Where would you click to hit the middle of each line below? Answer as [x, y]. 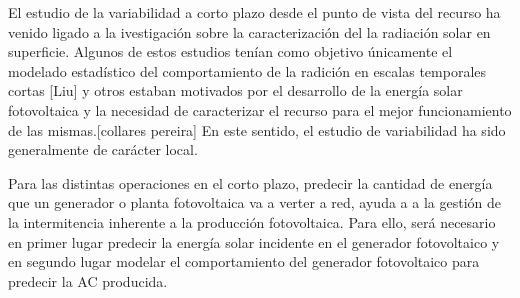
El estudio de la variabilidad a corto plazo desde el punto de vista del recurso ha [254, 12]
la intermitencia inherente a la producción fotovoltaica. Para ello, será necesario [252, 221]
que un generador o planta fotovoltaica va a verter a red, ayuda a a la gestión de [254, 202]
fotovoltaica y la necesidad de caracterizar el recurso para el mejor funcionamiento [260, 109]
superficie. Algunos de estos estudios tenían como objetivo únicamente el [230, 51]
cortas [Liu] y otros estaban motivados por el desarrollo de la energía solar [235, 90]
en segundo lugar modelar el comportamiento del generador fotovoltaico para [244, 261]
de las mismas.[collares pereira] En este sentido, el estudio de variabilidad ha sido [257, 129]
